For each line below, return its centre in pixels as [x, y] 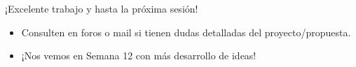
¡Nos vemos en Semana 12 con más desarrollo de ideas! [139, 55]
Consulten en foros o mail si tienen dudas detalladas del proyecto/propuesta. [186, 32]
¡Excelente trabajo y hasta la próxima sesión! [102, 8]
